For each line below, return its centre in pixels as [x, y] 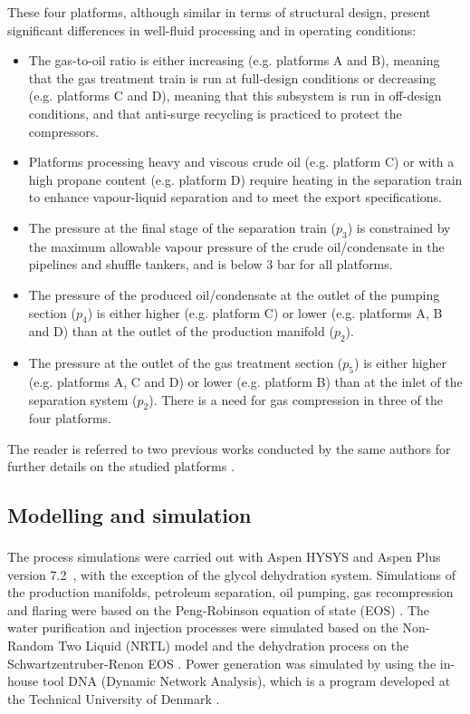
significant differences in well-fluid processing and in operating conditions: [212, 29]
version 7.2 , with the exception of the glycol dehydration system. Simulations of [232, 574]
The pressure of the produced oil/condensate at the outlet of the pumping [234, 294]
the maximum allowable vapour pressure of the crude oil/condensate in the [236, 246]
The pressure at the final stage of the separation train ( [182, 227]
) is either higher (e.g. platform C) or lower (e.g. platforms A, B [265, 312]
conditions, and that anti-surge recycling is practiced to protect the [215, 113]
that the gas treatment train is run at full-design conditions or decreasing [232, 77]
